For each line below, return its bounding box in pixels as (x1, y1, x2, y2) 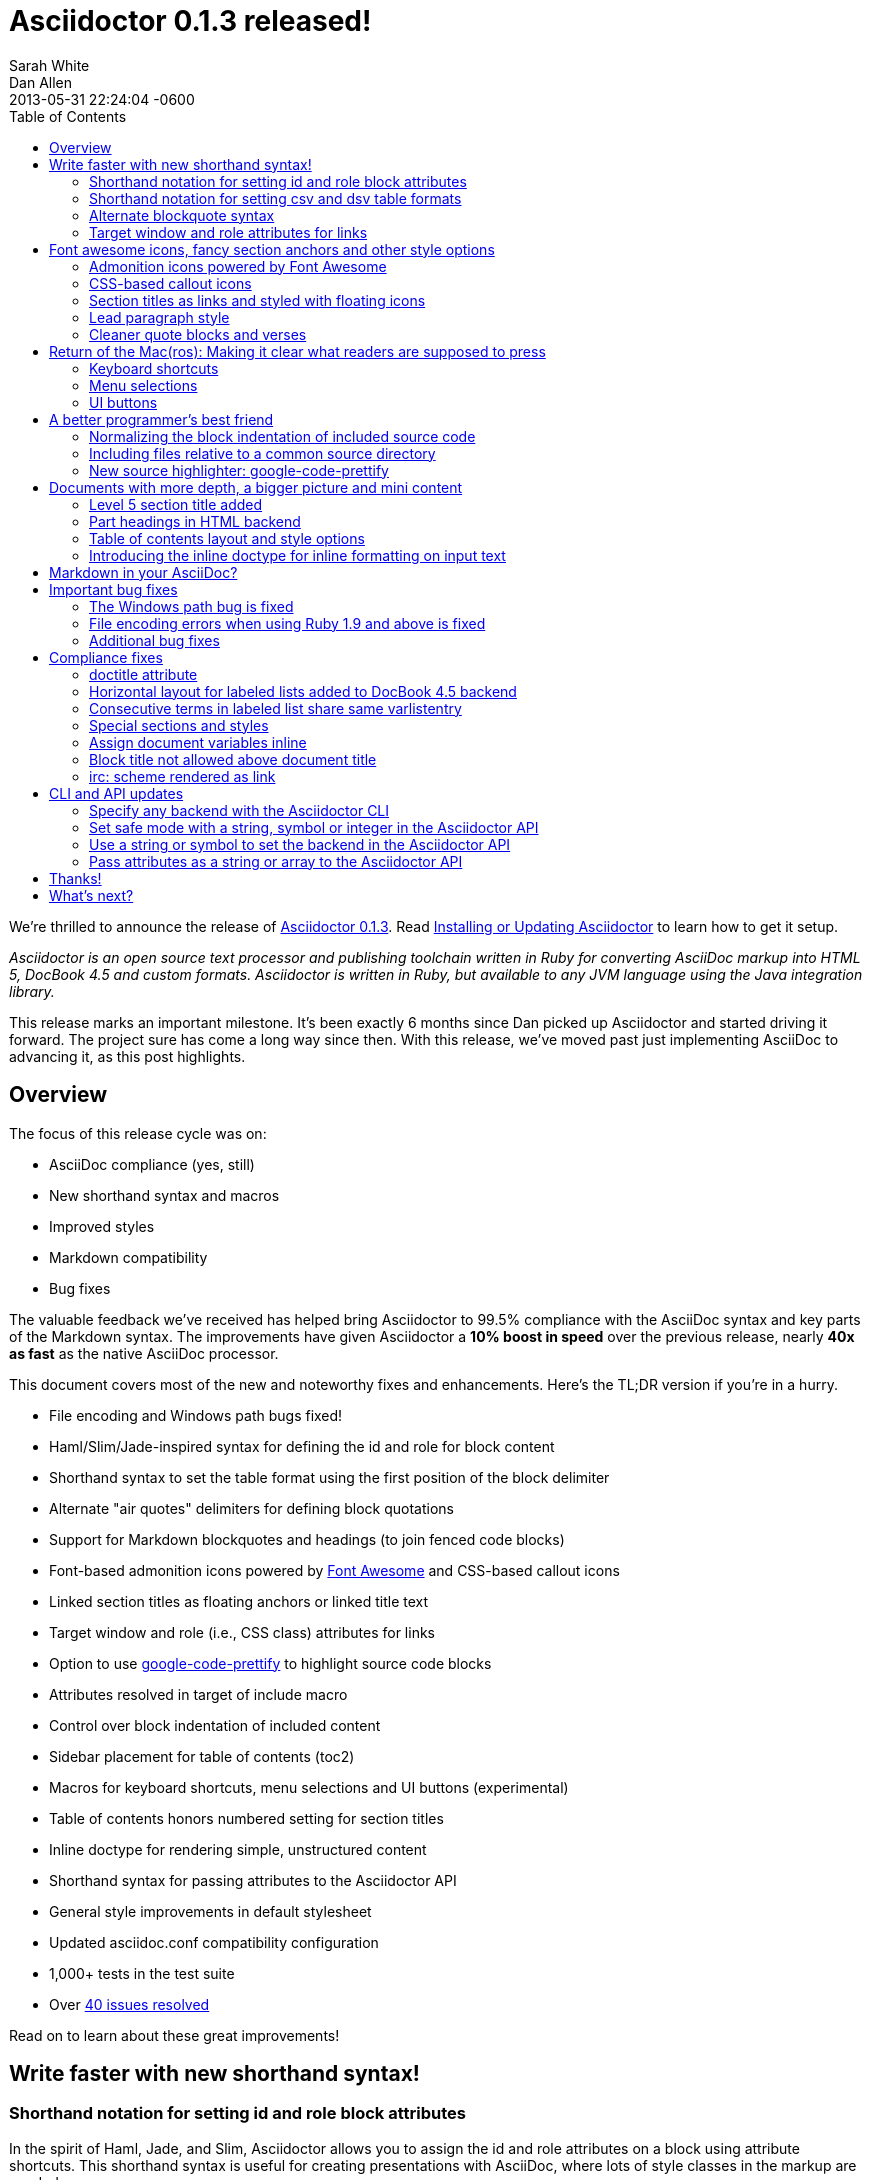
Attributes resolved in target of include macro (49, 1685, 348, 1703)
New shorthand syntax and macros (49, 1186, 280, 1204)
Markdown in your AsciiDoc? (49, 563, 238, 581)
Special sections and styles (89, 716, 269, 734)
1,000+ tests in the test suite (49, 1964, 235, 1982)
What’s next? (49, 886, 134, 904)
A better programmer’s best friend (49, 410, 274, 428)
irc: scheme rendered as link (89, 767, 276, 785)
